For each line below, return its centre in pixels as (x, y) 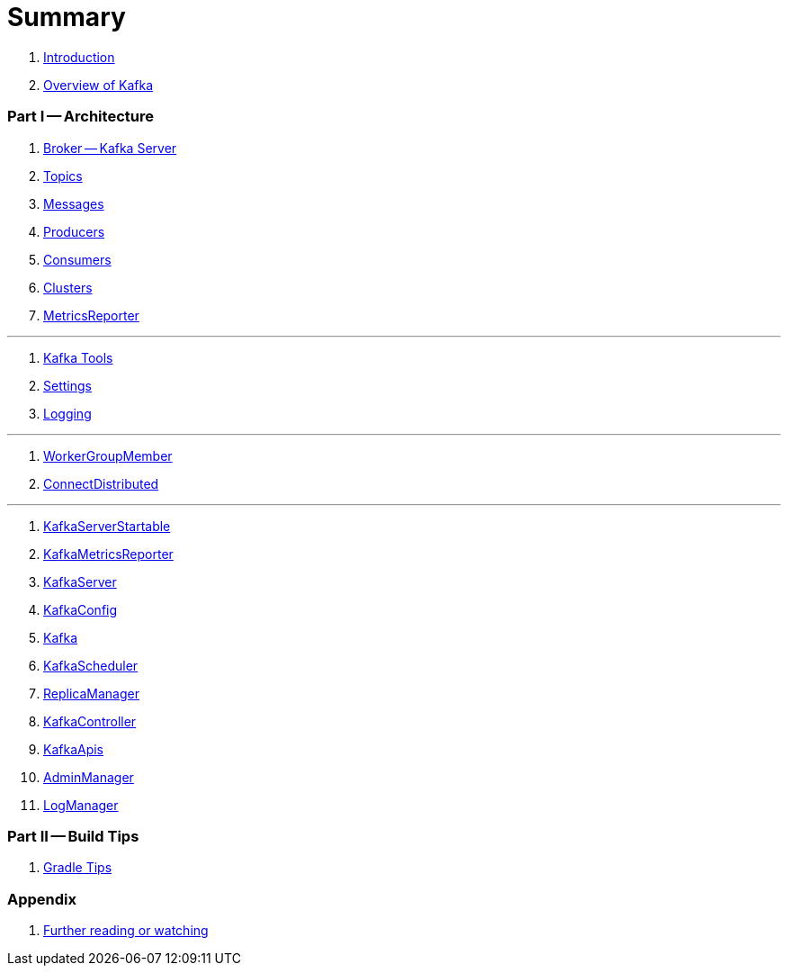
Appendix (42, 899)
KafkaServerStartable (107, 526)
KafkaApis (74, 749)
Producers (74, 231)
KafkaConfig (81, 609)
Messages (74, 203)
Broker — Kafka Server (110, 148)
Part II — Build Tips (73, 836)
